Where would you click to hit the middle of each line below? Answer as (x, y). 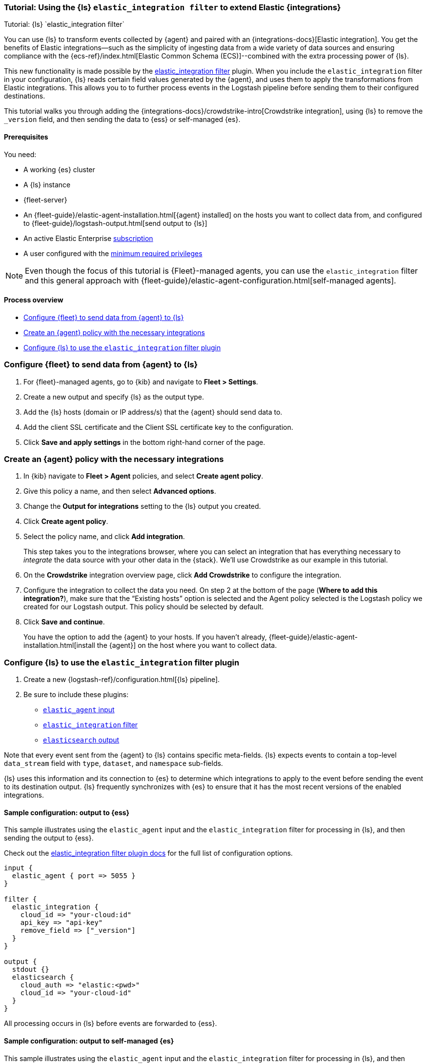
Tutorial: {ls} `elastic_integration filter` (64, 24)
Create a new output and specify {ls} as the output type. (114, 397)
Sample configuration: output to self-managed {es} (89, 1041)
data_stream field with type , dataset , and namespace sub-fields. (113, 763)
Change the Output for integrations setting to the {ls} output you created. (142, 506)
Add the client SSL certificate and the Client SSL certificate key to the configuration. (158, 427)
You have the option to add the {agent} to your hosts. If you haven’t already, (145, 637)
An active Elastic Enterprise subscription (88, 238)
